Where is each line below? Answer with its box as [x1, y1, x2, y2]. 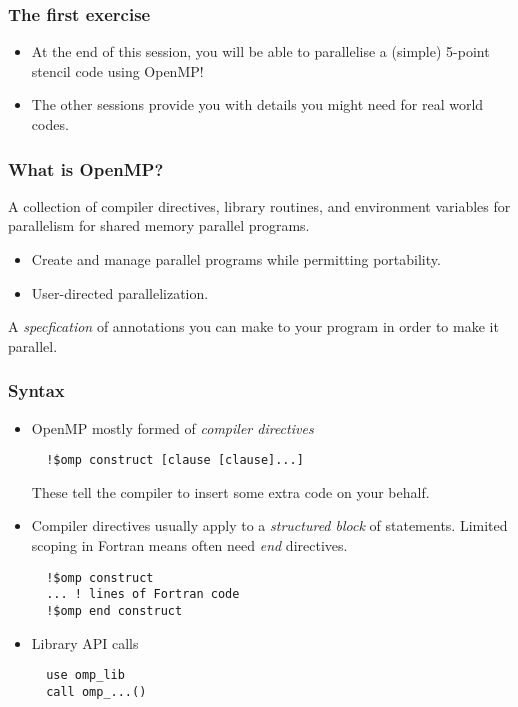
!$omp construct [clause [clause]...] [46, 453, 304, 468]
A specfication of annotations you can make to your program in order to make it [8, 316, 499, 337]
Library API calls [31, 632, 139, 653]
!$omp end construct [46, 603, 183, 618]
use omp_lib [46, 668, 125, 683]
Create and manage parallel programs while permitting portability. [31, 249, 441, 269]
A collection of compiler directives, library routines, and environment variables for [8, 195, 511, 216]
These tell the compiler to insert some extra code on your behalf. [31, 481, 430, 502]
